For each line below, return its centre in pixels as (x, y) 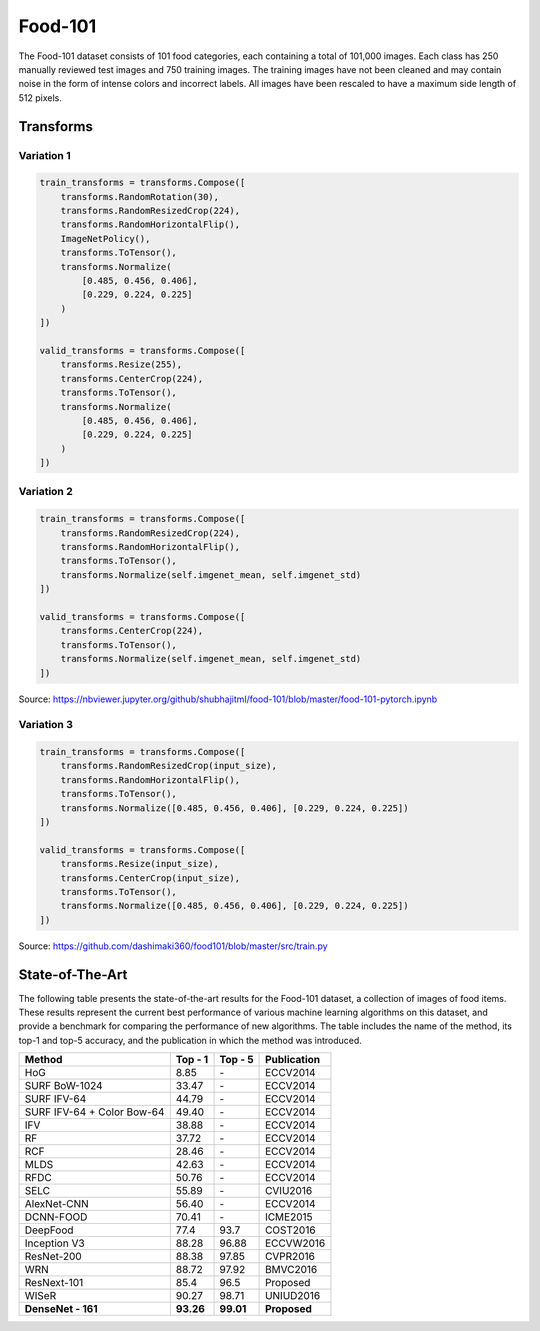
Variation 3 (46, 725)
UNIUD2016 (293, 1296)
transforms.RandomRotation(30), (140, 196)
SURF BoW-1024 (64, 1086)
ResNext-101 (54, 1283)
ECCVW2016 (295, 1243)
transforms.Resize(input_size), (140, 864)
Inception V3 (54, 1243)
